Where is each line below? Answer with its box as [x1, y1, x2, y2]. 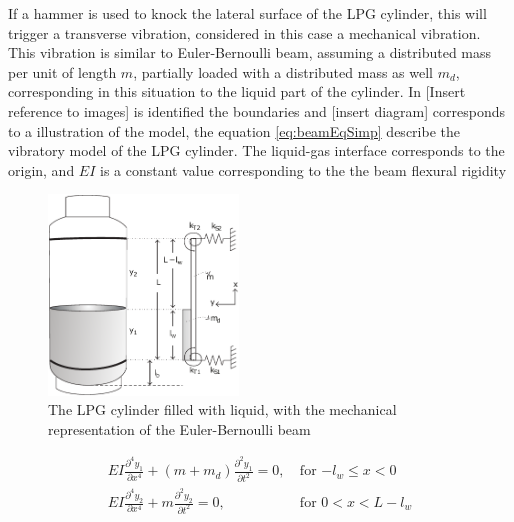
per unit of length [8, 61, 117, 82]
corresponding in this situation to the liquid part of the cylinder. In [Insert [8, 81, 466, 102]
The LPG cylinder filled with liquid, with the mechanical [48, 399, 397, 420]
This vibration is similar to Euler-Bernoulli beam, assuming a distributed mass [8, 42, 492, 63]
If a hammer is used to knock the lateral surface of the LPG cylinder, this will [8, 3, 487, 23]
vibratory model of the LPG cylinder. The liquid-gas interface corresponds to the [8, 140, 505, 161]
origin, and [8, 159, 75, 180]
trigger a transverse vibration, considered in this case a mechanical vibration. [8, 22, 481, 43]
